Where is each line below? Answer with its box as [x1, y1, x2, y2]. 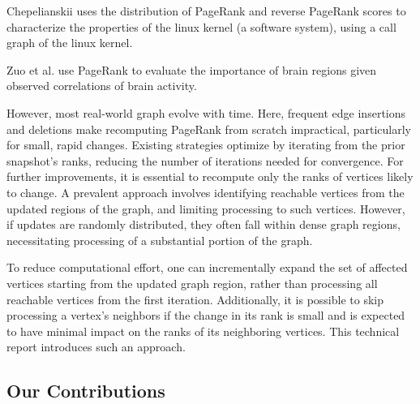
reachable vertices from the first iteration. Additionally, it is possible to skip [6, 290, 384, 307]
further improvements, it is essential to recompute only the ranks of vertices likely [6, 168, 414, 185]
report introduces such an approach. [6, 338, 186, 355]
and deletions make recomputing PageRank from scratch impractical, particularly [6, 120, 411, 137]
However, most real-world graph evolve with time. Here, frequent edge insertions [6, 104, 406, 121]
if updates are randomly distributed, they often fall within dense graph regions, [6, 216, 401, 233]
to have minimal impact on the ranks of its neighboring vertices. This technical [6, 322, 400, 339]
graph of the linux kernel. [6, 34, 133, 51]
